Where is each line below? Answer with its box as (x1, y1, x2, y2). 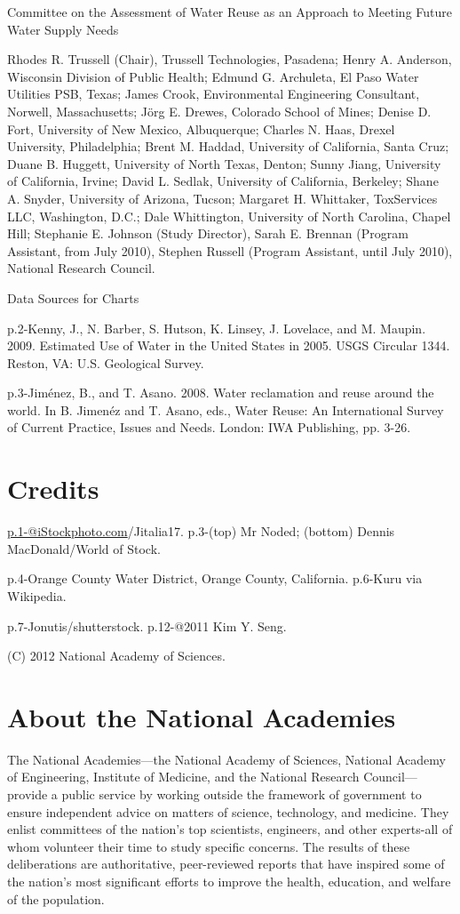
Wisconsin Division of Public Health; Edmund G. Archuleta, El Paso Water (7, 67, 419, 85)
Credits (7, 470, 99, 507)
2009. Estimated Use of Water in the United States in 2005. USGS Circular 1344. (7, 336, 450, 355)
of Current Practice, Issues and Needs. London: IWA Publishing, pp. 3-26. (7, 418, 411, 437)
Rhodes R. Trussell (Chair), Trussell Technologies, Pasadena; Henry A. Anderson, (7, 50, 452, 68)
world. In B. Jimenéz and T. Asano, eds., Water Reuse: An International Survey (7, 400, 444, 419)
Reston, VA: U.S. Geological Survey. (7, 353, 204, 372)
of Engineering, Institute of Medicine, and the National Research (7, 767, 360, 786)
